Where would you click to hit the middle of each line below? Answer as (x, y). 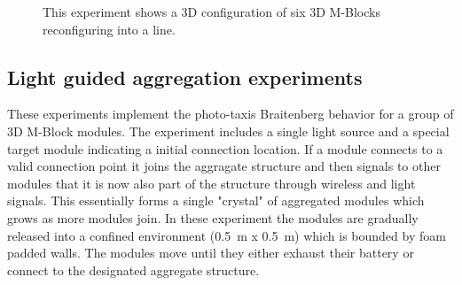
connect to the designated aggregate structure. (133, 270)
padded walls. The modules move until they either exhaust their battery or (211, 253)
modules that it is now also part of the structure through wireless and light (211, 183)
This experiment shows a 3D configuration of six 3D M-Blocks (211, 12)
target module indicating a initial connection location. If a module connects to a (225, 148)
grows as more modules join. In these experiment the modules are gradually (213, 217)
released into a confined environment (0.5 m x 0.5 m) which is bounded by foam (227, 235)
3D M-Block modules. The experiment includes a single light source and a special (228, 131)
